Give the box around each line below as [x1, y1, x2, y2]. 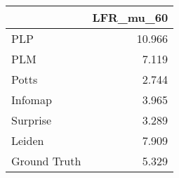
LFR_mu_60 [92, 9, 168, 25]
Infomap [11, 91, 52, 108]
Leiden [11, 132, 44, 148]
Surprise [11, 112, 52, 128]
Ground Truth [11, 153, 81, 169]
